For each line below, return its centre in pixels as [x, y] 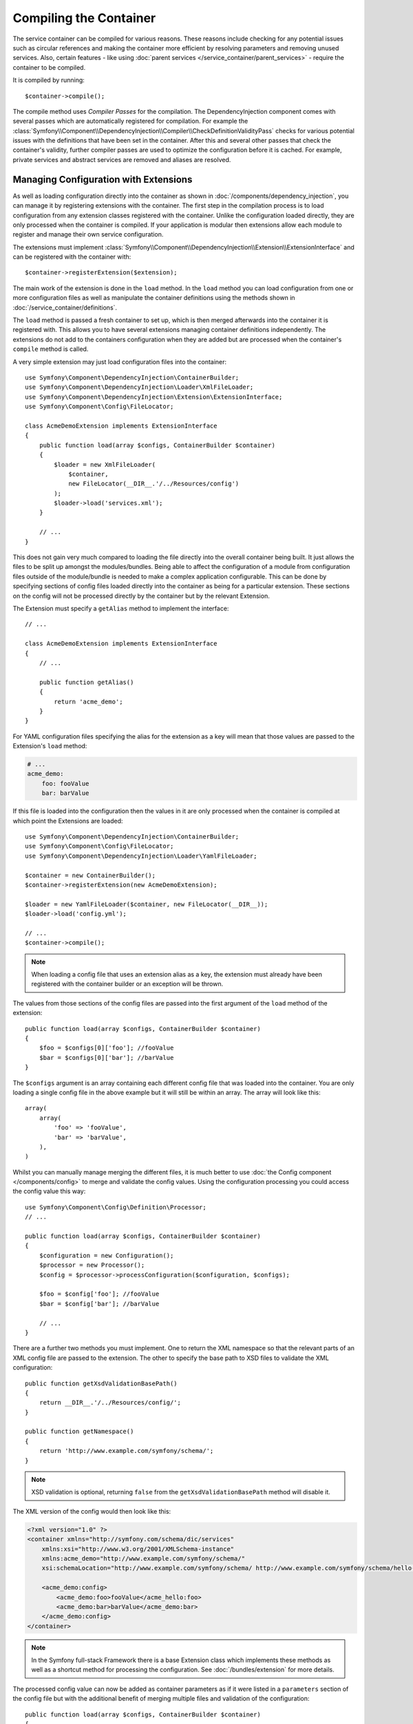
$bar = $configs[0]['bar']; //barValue [106, 1058]
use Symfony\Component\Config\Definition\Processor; [116, 1207]
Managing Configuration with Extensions [103, 179]
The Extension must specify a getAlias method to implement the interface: [121, 608]
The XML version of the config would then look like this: [92, 1511]
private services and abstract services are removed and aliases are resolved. [122, 159]
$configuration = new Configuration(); [106, 1255]
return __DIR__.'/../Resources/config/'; [110, 1403]
